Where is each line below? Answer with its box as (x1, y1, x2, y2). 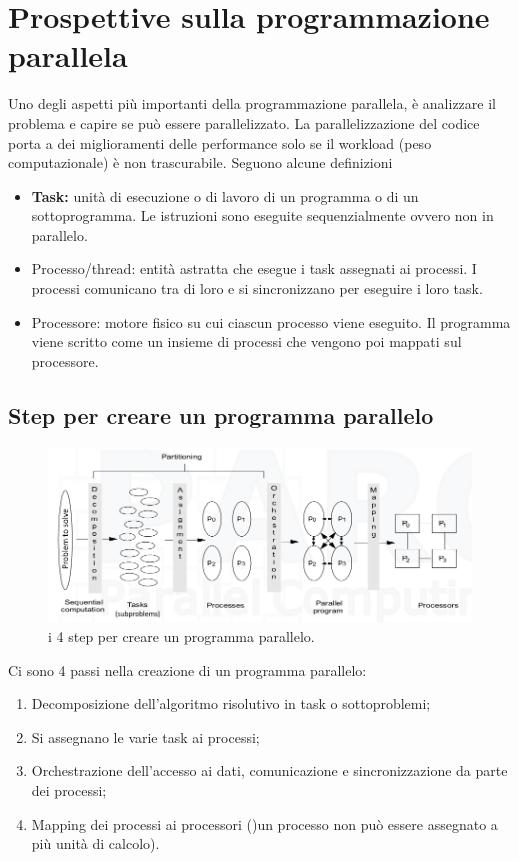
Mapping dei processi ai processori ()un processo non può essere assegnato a (31, 813, 498, 834)
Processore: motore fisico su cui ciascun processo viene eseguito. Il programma (31, 311, 511, 332)
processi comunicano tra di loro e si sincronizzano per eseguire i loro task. (31, 278, 483, 299)
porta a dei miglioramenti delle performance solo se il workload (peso (8, 132, 432, 153)
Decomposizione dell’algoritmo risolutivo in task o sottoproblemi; (31, 693, 431, 714)
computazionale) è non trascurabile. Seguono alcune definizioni (8, 152, 393, 173)
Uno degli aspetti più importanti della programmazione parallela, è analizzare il (8, 93, 496, 114)
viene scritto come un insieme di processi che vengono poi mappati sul (31, 331, 462, 352)
